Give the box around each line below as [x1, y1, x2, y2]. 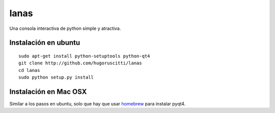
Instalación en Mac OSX [9, 87, 87, 96]
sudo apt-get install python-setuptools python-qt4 [18, 53, 150, 59]
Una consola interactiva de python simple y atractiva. [9, 25, 121, 31]
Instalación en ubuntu [9, 39, 80, 47]
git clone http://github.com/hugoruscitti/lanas [18, 60, 142, 66]
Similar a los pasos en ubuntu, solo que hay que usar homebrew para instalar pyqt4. [9, 101, 186, 107]
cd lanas [18, 67, 40, 73]
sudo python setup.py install [18, 74, 94, 81]
